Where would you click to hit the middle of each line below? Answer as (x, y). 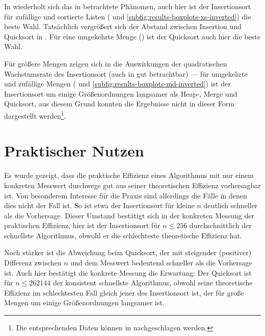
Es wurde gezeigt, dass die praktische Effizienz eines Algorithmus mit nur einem (129, 175)
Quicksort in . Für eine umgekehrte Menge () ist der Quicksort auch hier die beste (132, 36)
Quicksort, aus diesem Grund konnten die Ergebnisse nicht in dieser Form (119, 104)
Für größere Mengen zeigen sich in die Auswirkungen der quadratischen (116, 63)
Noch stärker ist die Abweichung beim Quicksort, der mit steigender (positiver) (128, 252)
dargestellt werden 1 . (35, 115)
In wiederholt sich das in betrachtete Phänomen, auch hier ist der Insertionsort (128, 6)
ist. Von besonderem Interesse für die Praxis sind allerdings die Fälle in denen (126, 195)
